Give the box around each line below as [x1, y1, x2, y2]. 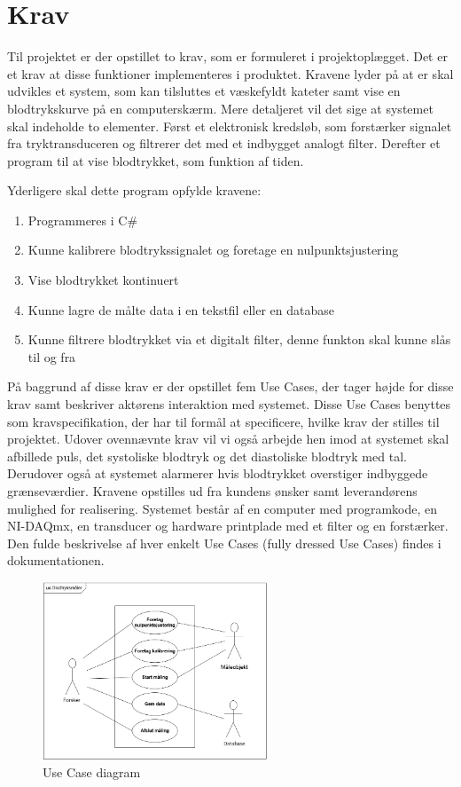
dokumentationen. [7, 551, 105, 570]
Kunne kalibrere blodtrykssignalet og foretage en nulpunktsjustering [27, 240, 399, 259]
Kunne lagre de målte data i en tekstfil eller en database [27, 300, 334, 319]
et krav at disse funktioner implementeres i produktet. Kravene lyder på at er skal [7, 64, 454, 83]
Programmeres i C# [27, 210, 138, 229]
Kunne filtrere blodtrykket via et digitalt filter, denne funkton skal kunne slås [27, 330, 451, 349]
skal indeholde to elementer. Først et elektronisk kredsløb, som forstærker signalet [7, 116, 452, 135]
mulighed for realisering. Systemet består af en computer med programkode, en [7, 499, 438, 517]
